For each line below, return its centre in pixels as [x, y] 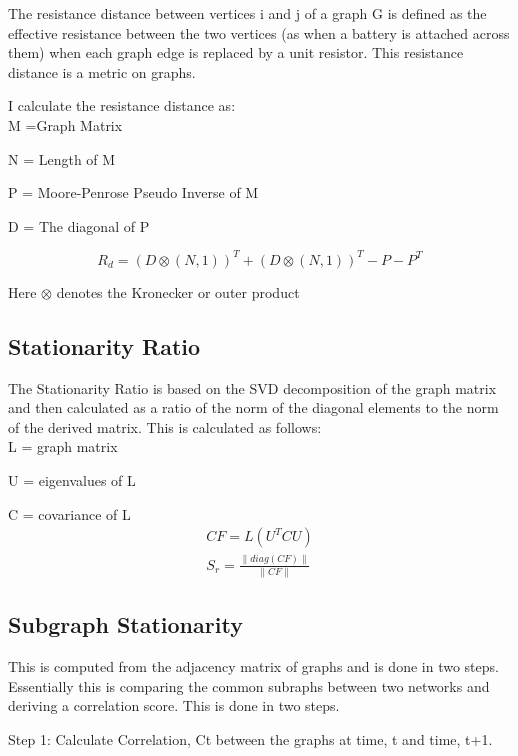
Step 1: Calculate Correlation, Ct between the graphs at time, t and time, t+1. [250, 738]
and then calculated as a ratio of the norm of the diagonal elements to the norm [253, 407]
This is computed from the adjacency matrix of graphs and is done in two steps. [253, 666]
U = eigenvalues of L [72, 480]
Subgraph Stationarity [125, 624]
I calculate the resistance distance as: [122, 105]
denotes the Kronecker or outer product [178, 291]
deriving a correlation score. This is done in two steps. [174, 705]
